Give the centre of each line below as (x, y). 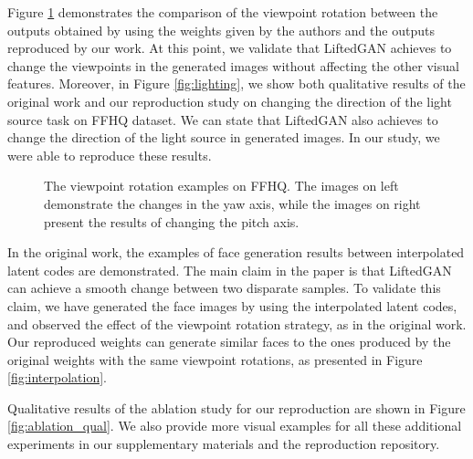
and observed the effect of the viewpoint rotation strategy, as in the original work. (237, 323)
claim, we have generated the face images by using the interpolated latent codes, (232, 305)
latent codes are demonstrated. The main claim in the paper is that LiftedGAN (230, 270)
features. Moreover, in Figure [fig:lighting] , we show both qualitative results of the (236, 83)
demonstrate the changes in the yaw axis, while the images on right (232, 203)
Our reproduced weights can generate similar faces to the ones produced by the (229, 342)
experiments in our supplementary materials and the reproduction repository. (224, 444)
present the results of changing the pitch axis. (172, 221)
